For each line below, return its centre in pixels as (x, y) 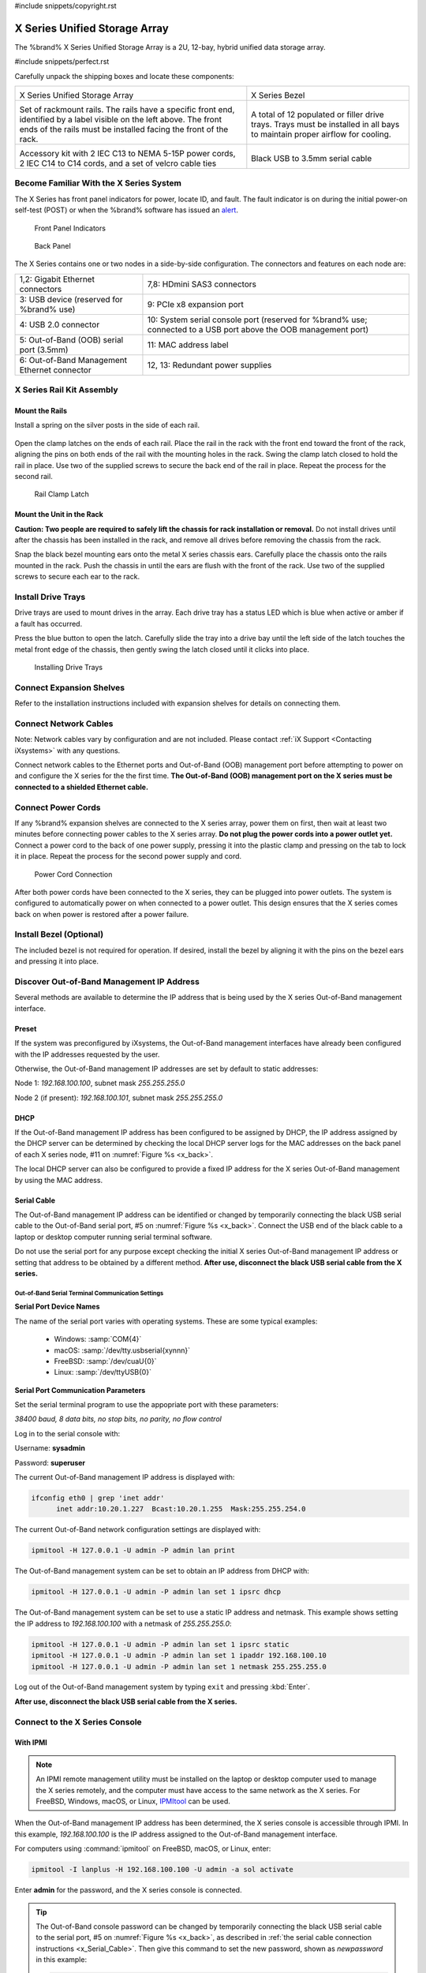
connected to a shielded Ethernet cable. (82, 787)
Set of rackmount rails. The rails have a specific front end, (127, 110)
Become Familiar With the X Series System (98, 183)
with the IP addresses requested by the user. (87, 1054)
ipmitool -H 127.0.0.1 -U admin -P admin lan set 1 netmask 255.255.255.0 (179, 1666)
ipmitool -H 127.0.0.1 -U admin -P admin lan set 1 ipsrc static (160, 1644)
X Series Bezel (278, 95)
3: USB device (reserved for (71, 299)
